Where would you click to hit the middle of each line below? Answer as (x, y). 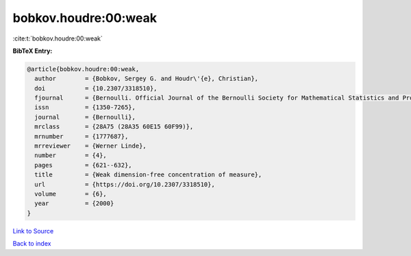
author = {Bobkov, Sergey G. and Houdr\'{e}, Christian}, (147, 79)
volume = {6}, (71, 194)
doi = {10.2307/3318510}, (96, 88)
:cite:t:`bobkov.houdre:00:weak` (58, 38)
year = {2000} (74, 203)
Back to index (32, 244)
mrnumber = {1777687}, (82, 136)
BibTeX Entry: (33, 51)
